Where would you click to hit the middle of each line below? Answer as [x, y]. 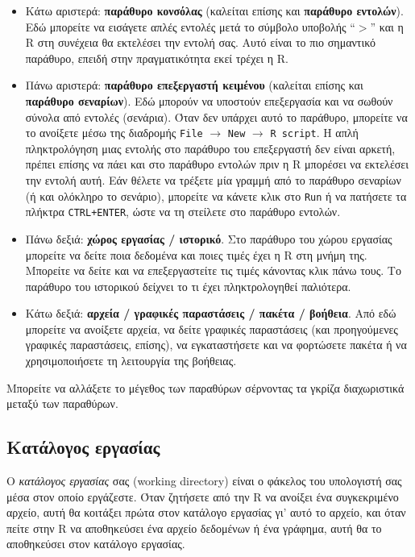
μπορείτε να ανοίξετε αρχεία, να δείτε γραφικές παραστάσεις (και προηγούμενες [212, 328]
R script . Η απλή [314, 133]
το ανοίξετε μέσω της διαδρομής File [114, 133]
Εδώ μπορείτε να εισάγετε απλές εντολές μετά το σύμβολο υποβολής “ [190, 26]
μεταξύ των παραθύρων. [62, 403]
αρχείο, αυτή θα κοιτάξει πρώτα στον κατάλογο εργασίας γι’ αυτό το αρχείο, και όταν [206, 512]
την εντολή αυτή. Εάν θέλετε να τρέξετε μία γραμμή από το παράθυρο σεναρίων [213, 180]
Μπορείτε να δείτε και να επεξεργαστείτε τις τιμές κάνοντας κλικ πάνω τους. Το [213, 270]
